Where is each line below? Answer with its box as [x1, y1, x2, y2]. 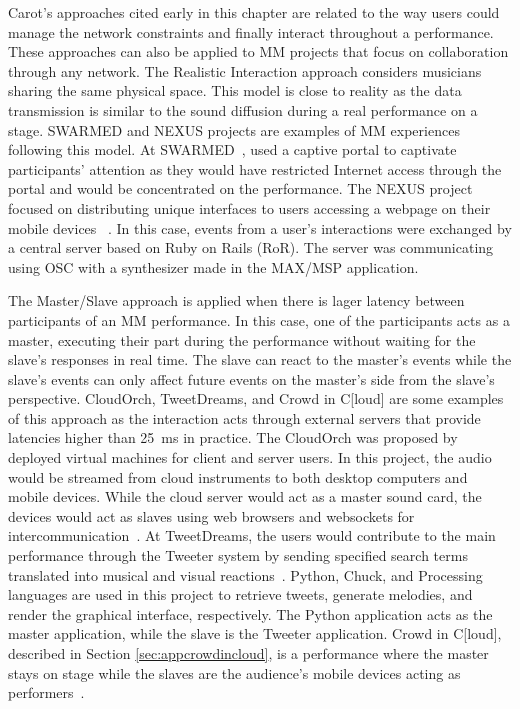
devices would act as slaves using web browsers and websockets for [8, 505, 415, 526]
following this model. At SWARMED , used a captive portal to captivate [8, 139, 457, 160]
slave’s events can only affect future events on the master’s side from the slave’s [8, 368, 495, 389]
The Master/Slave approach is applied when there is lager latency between [8, 290, 465, 311]
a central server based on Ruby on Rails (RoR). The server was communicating [8, 237, 494, 258]
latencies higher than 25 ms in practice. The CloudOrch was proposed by [8, 427, 458, 448]
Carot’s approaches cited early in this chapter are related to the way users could [8, 2, 500, 22]
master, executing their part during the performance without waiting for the [8, 329, 476, 350]
